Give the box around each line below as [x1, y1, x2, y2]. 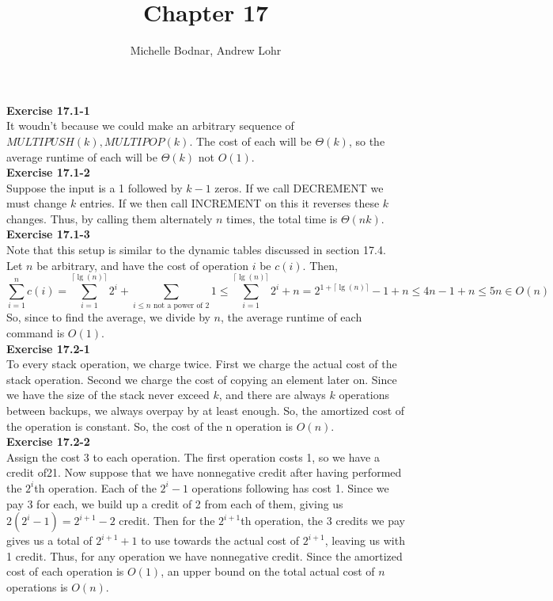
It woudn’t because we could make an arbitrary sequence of [6, 117, 294, 134]
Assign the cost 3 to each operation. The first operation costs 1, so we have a [6, 448, 380, 465]
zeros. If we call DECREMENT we [214, 179, 384, 196]
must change [6, 195, 67, 211]
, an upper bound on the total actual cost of [161, 563, 375, 580]
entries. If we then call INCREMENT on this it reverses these [79, 195, 380, 211]
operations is [6, 578, 68, 595]
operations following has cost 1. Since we [191, 479, 389, 496]
